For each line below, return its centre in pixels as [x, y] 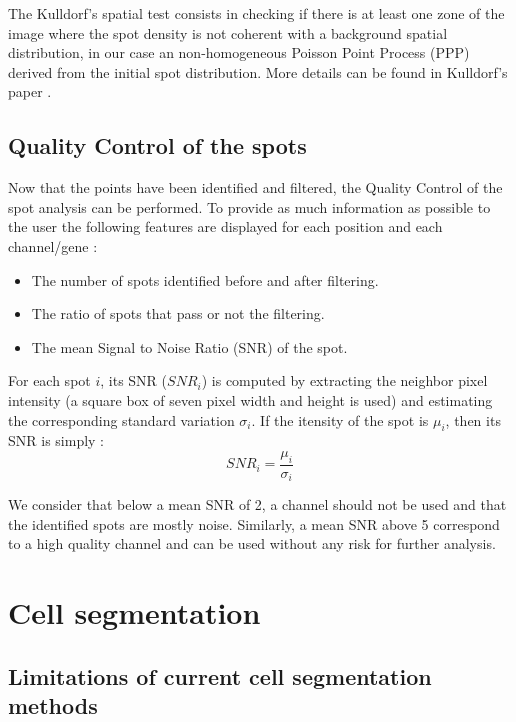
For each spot [49, 380]
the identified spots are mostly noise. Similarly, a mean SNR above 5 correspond [254, 523]
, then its [473, 419]
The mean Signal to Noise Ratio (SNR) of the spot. [189, 346]
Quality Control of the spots [157, 145]
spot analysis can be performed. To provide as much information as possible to [249, 206]
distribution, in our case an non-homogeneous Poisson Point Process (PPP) [239, 52]
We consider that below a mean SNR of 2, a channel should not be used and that [257, 504]
